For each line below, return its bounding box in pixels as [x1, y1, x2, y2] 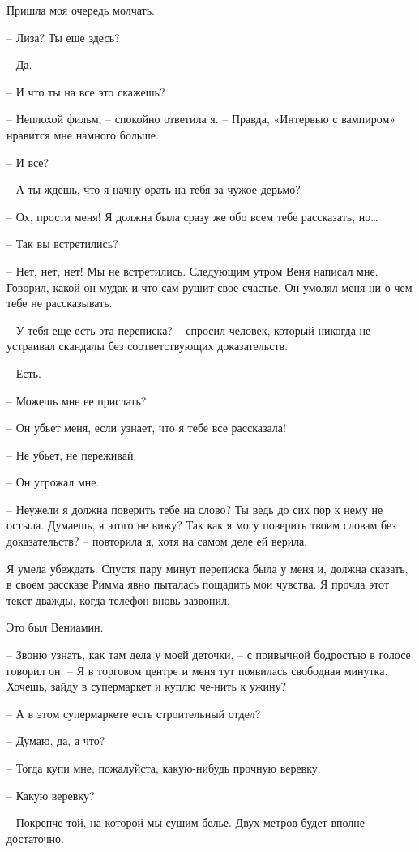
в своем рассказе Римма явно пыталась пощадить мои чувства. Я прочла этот [6, 576, 390, 593]
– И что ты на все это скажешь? [6, 83, 165, 100]
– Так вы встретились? [6, 235, 118, 252]
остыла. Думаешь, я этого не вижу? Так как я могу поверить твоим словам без [6, 516, 396, 533]
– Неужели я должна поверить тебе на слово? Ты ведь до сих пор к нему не [6, 500, 383, 517]
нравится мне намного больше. [6, 126, 159, 143]
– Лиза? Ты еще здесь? [6, 28, 120, 45]
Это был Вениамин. [6, 619, 104, 636]
